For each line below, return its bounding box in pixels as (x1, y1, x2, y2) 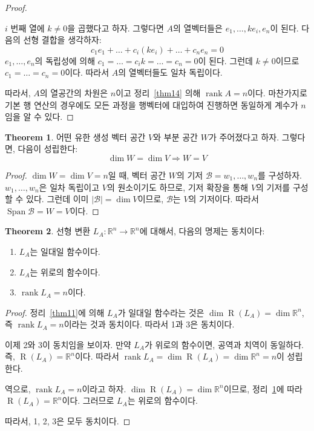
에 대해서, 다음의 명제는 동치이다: (139, 225, 265, 237)
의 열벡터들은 (173, 21, 223, 34)
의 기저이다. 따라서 (188, 192, 259, 205)
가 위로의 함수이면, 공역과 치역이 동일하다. (145, 338, 304, 350)
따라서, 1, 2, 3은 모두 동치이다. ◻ (5, 414, 131, 427)
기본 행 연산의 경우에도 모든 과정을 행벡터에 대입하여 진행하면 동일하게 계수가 (5, 98, 298, 111)
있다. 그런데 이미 (26, 192, 89, 205)
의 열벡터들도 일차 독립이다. (118, 66, 223, 79)
